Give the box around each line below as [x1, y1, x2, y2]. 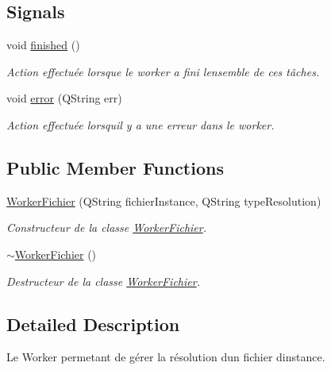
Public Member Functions [6, 155, 224, 179]
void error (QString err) [6, 90, 122, 106]
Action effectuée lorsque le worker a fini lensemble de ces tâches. [6, 63, 320, 79]
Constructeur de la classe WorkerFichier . [6, 219, 207, 236]
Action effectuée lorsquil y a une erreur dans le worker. [6, 116, 275, 133]
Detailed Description [6, 311, 180, 336]
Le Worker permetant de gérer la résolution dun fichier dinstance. [6, 349, 325, 365]
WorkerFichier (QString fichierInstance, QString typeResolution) [6, 192, 321, 209]
